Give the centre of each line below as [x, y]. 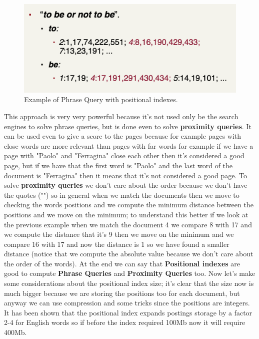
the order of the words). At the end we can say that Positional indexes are [122, 263]
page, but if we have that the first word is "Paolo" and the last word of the [118, 165]
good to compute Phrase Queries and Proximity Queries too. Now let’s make [130, 273]
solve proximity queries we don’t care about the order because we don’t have [126, 185]
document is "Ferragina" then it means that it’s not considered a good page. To [125, 175]
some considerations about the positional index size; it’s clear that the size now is [129, 283]
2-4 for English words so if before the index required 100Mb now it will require [125, 322]
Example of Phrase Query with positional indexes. [101, 99]
